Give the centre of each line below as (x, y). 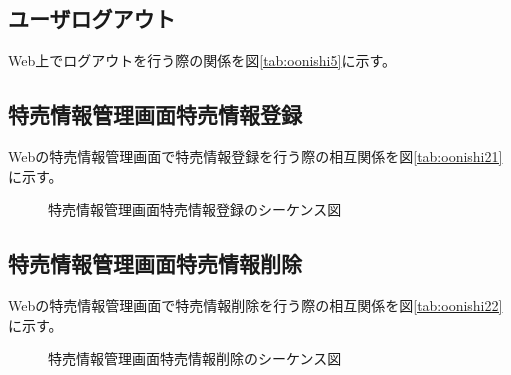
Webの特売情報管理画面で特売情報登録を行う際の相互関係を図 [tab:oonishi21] (255, 156)
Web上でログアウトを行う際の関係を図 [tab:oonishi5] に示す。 (202, 60)
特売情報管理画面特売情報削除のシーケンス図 (195, 358)
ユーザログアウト (92, 18)
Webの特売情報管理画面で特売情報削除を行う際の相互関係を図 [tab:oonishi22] (255, 304)
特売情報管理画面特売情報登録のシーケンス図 (195, 209)
